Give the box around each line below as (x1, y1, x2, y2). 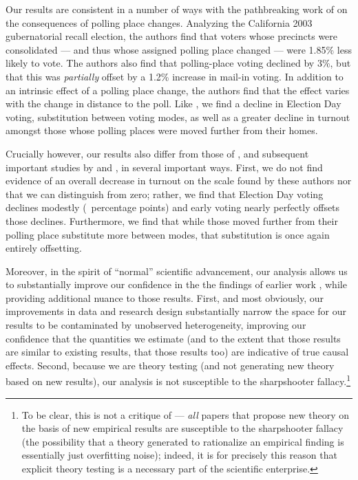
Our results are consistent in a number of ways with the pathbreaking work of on (6, 2, 348, 16)
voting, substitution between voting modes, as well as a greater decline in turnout (6, 109, 350, 124)
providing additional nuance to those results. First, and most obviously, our (6, 290, 324, 305)
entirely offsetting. (6, 241, 82, 255)
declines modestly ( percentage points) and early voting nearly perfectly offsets (6, 200, 340, 215)
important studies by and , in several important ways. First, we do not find (6, 160, 323, 174)
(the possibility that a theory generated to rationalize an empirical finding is (21, 434, 344, 448)
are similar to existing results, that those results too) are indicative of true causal (6, 345, 349, 359)
